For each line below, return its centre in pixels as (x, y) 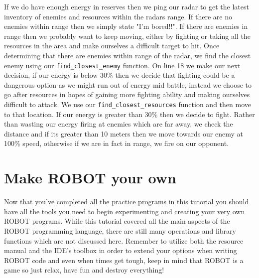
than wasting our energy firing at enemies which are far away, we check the (119, 124)
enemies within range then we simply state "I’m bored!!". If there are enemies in (126, 26)
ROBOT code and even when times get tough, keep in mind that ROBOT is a (124, 260)
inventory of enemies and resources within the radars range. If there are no (118, 16)
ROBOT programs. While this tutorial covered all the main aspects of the (117, 221)
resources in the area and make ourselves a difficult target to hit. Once (112, 46)
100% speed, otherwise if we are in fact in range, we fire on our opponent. (117, 143)
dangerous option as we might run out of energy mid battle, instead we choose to (128, 84)
